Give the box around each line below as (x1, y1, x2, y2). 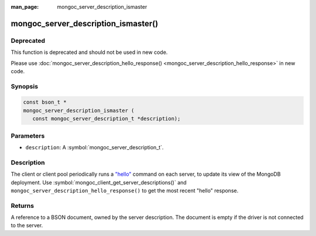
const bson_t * (23, 99, 67, 105)
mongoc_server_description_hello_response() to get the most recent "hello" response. (11, 187, 239, 194)
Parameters (11, 132, 45, 140)
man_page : (11, 4, 39, 10)
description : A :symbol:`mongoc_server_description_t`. (25, 144, 164, 151)
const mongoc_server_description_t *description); (32, 115, 181, 122)
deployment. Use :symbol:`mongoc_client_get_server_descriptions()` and (11, 179, 187, 186)
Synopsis (11, 82, 38, 90)
